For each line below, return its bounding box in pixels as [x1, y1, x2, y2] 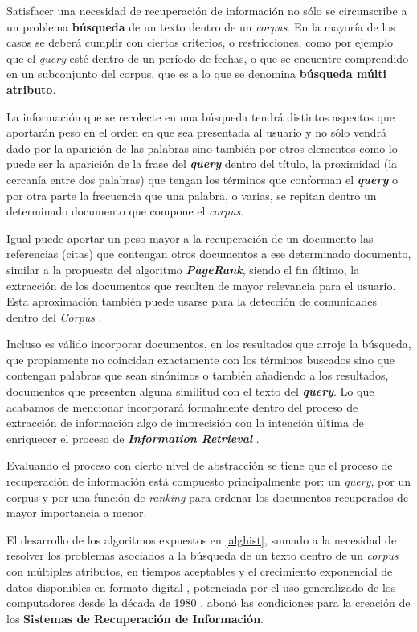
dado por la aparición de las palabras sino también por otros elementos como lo [6, 139, 398, 156]
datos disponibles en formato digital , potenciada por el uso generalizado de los [6, 578, 396, 595]
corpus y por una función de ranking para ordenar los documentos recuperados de [6, 488, 409, 505]
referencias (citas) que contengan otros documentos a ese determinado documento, [6, 245, 411, 262]
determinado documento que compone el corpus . [6, 203, 244, 220]
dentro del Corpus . [6, 308, 102, 325]
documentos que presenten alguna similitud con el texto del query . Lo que [6, 383, 374, 400]
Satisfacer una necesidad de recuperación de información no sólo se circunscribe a [6, 2, 407, 18]
